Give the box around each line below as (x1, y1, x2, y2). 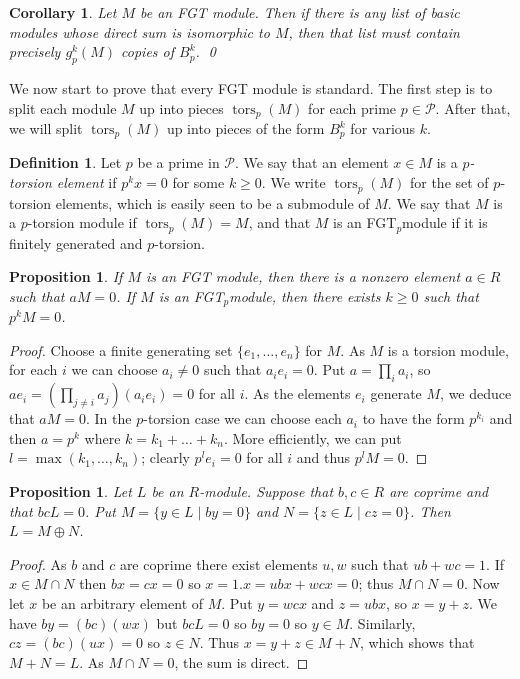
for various (350, 118, 416, 139)
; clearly (141, 447, 190, 468)
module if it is (402, 212, 488, 233)
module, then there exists (229, 285, 381, 306)
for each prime (308, 97, 397, 118)
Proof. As (9, 553, 67, 574)
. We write (261, 172, 326, 193)
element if (56, 172, 117, 193)
